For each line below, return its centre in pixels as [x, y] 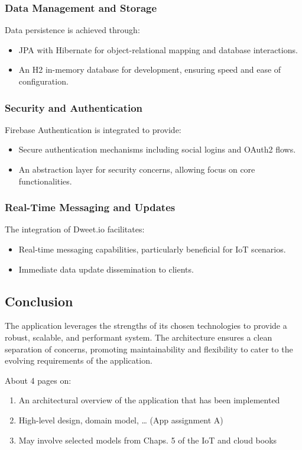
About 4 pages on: [38, 380]
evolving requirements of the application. [79, 360]
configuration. [43, 81]
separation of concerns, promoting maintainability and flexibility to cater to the [149, 349]
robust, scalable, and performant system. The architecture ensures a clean [139, 337]
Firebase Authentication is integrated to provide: [93, 129]
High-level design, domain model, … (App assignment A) [121, 420]
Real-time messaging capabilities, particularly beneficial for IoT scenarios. [152, 249]
